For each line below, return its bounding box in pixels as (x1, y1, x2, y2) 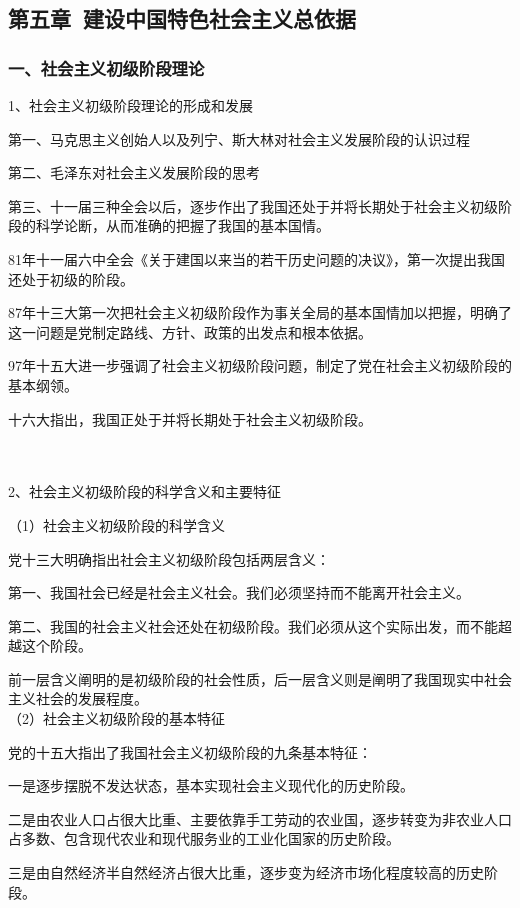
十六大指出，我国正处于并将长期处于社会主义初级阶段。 (8, 408, 372, 429)
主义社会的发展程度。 (8, 688, 148, 709)
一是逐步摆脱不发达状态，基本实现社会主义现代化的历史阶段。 (8, 775, 414, 796)
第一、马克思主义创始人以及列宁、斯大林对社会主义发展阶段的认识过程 (8, 128, 470, 149)
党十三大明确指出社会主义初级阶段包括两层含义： (8, 548, 330, 569)
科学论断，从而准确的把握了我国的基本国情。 (35, 215, 330, 236)
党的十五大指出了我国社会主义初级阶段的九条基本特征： (8, 741, 372, 762)
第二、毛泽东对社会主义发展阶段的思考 (8, 162, 260, 183)
